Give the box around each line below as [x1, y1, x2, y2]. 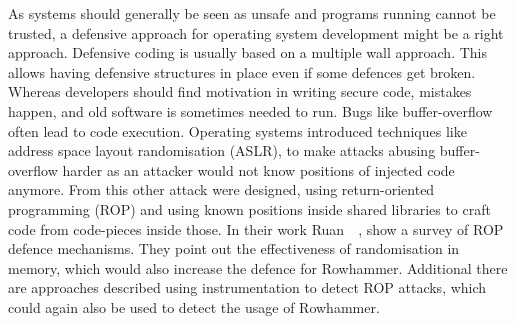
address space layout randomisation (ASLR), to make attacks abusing [8, 140, 436, 161]
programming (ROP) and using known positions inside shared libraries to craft [8, 198, 491, 219]
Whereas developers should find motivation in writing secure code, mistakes [8, 81, 472, 102]
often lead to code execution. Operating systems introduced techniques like [8, 120, 467, 141]
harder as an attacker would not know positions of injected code [62, 159, 455, 180]
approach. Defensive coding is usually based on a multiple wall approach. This [8, 42, 488, 63]
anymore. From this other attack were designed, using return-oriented [8, 179, 435, 200]
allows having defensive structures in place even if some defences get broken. [8, 61, 476, 82]
